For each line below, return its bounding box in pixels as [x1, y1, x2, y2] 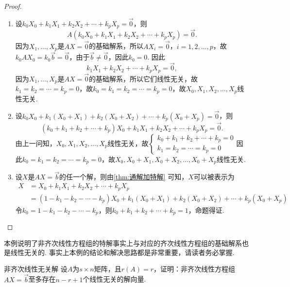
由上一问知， [15, 138, 56, 148]
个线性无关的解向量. [83, 274, 146, 284]
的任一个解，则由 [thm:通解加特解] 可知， [59, 172, 188, 182]
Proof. [4, 1, 22, 11]
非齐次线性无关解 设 [4, 263, 68, 273]
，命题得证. [188, 205, 224, 215]
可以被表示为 [193, 172, 235, 182]
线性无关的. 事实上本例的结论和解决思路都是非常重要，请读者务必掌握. [10, 247, 235, 257]
